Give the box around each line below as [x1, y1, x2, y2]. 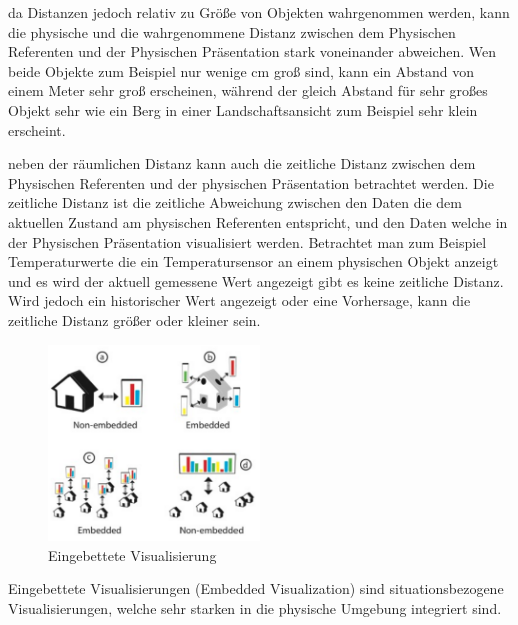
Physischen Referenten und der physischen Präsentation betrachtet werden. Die [8, 172, 494, 193]
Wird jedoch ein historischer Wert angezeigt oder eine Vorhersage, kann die [8, 290, 471, 311]
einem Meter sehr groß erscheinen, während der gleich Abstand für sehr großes [8, 80, 488, 101]
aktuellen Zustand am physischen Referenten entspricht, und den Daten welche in [8, 211, 508, 232]
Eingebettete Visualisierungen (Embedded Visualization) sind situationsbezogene [8, 578, 504, 599]
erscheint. [8, 119, 66, 140]
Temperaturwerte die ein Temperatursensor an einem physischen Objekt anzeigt [8, 251, 499, 272]
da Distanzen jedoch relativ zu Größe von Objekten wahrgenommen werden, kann [8, 2, 510, 22]
